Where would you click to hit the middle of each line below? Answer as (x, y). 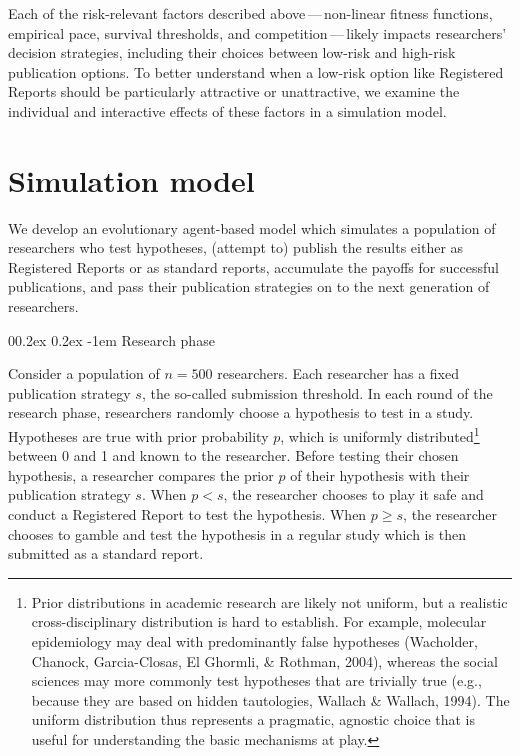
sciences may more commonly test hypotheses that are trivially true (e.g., (256, 680)
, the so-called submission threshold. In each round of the (317, 392)
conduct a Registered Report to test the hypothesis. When (187, 514)
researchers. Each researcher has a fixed (338, 373)
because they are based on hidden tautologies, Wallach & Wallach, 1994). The (270, 699)
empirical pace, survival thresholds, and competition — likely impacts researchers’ (257, 32)
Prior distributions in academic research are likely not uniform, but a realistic (269, 601)
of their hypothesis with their (380, 474)
